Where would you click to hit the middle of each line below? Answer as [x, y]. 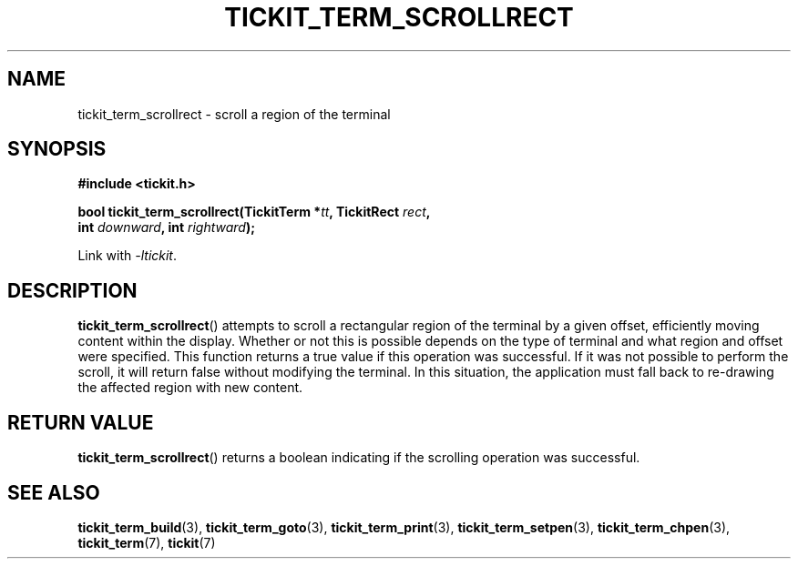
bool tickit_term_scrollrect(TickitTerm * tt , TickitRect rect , [254, 212]
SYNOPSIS [57, 149]
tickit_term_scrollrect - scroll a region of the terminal [234, 114]
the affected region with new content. [190, 388]
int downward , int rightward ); [166, 227]
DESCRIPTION [72, 290]
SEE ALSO [54, 492]
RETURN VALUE [81, 422]
